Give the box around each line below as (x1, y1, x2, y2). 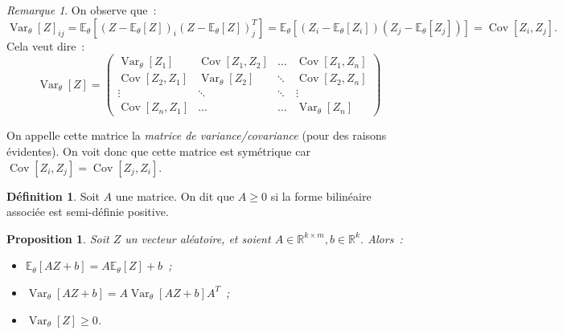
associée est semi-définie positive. (6, 203, 169, 220)
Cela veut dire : (6, 37, 85, 54)
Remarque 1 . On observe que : (6, 2, 157, 18)
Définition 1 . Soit (6, 187, 100, 204)
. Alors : (360, 230, 403, 246)
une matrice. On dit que (115, 187, 235, 204)
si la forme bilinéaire (270, 187, 372, 204)
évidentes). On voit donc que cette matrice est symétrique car (6, 142, 310, 159)
